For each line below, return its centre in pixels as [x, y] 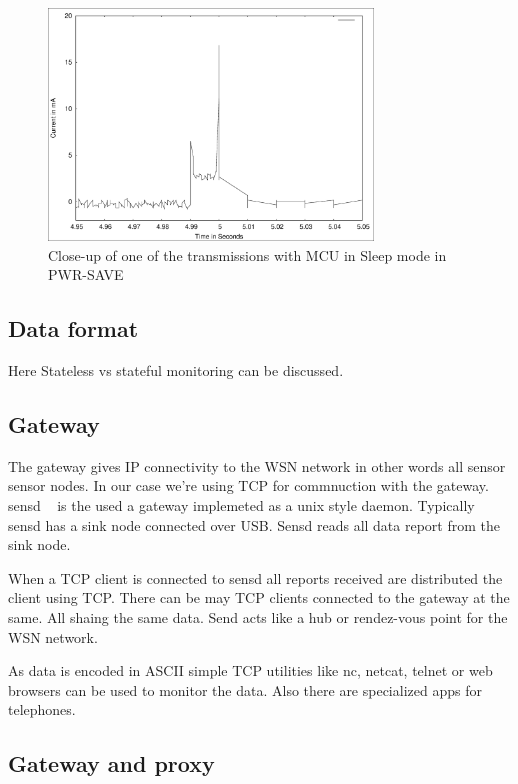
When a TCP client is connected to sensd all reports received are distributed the [255, 577]
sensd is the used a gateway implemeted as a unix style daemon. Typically [241, 504]
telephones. [42, 709]
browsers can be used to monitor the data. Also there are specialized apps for [245, 689]
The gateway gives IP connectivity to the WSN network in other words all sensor [257, 465]
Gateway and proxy [111, 763]
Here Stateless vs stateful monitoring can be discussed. [176, 369]
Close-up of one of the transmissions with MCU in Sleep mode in [247, 254]
